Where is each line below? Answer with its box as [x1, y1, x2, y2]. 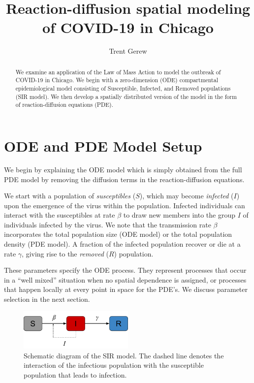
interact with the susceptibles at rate [4, 210, 115, 220]
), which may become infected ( [139, 191, 234, 201]
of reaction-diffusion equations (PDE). [15, 100, 114, 109]
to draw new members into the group [123, 210, 236, 220]
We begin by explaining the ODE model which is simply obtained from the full [4, 164, 242, 174]
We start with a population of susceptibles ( [4, 191, 136, 201]
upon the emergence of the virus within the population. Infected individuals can [4, 200, 245, 210]
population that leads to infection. [24, 369, 127, 380]
